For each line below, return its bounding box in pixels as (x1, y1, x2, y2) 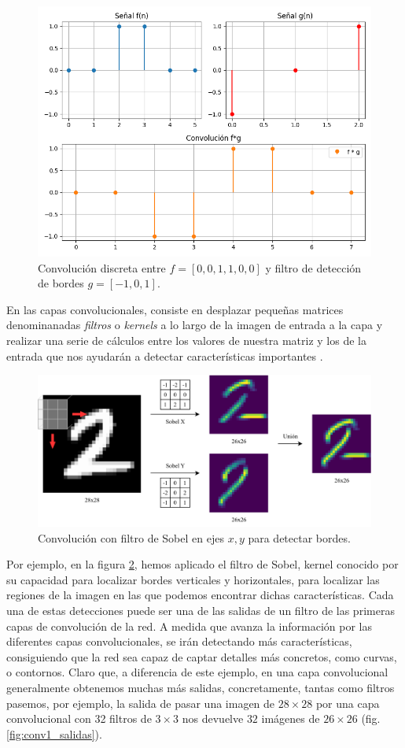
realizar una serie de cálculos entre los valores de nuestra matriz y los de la (6, 331, 366, 348)
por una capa (315, 694, 380, 711)
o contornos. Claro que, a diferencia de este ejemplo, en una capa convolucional (6, 664, 388, 680)
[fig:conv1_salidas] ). (6, 725, 102, 742)
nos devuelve (182, 710, 244, 727)
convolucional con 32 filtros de (6, 710, 152, 727)
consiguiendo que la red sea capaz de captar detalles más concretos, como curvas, (6, 648, 397, 665)
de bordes (38, 275, 84, 291)
